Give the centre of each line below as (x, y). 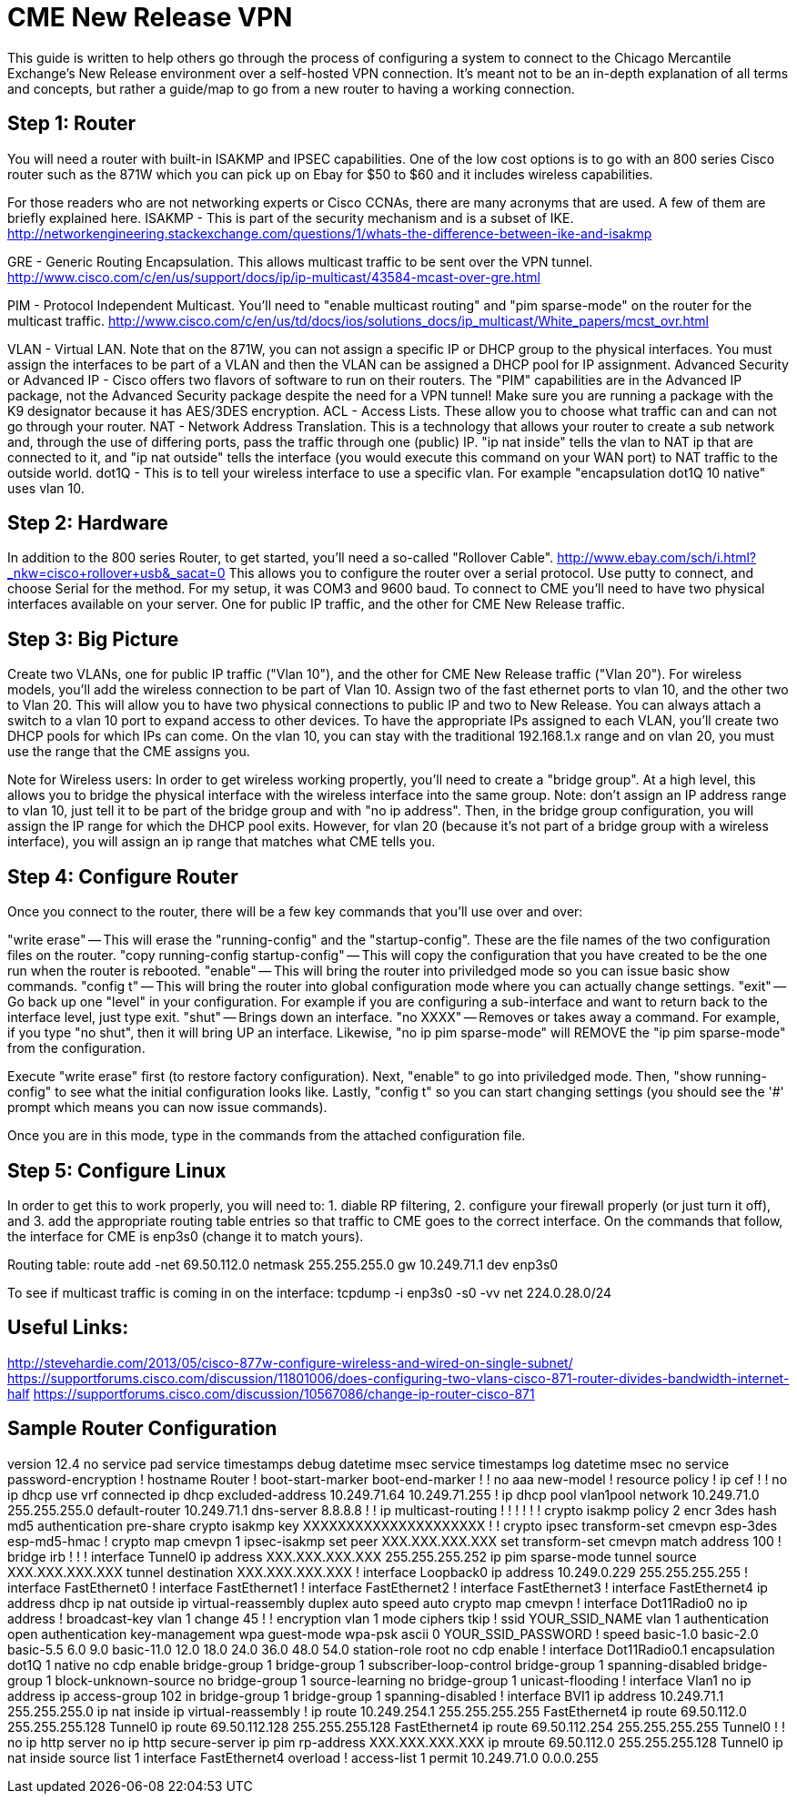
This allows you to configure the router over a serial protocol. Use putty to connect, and (491, 573)
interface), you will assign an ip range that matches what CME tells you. (222, 842)
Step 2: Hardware (88, 523)
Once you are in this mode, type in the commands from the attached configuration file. (267, 1136)
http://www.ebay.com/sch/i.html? (656, 558)
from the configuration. (76, 1048)
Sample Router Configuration (142, 1429)
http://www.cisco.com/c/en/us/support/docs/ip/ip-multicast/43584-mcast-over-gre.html (274, 277)
